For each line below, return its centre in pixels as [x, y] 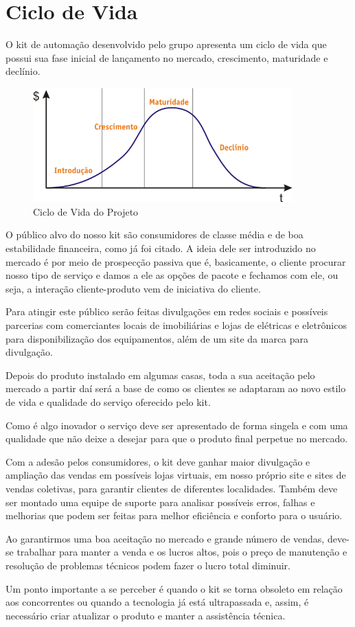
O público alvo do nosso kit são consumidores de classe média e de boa [154, 235]
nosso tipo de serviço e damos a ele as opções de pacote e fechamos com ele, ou [172, 275]
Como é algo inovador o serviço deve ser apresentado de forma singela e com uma [177, 425]
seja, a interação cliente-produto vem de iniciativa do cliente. [133, 288]
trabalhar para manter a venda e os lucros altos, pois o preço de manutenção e [182, 552]
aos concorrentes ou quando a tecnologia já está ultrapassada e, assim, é [157, 602]
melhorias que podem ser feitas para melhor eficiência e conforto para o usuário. [174, 515]
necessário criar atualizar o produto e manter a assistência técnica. [146, 615]
